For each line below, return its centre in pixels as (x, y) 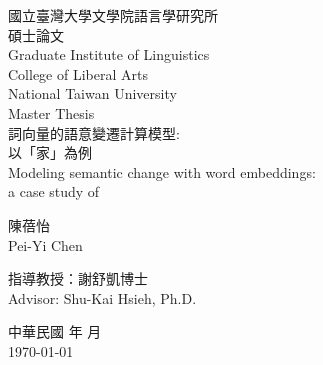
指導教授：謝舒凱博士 (78, 278)
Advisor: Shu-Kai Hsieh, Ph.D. (102, 297)
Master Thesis (51, 112)
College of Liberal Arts (78, 73)
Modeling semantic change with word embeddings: (162, 171)
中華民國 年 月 (55, 331)
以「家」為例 (50, 152)
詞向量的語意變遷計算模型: (94, 132)
